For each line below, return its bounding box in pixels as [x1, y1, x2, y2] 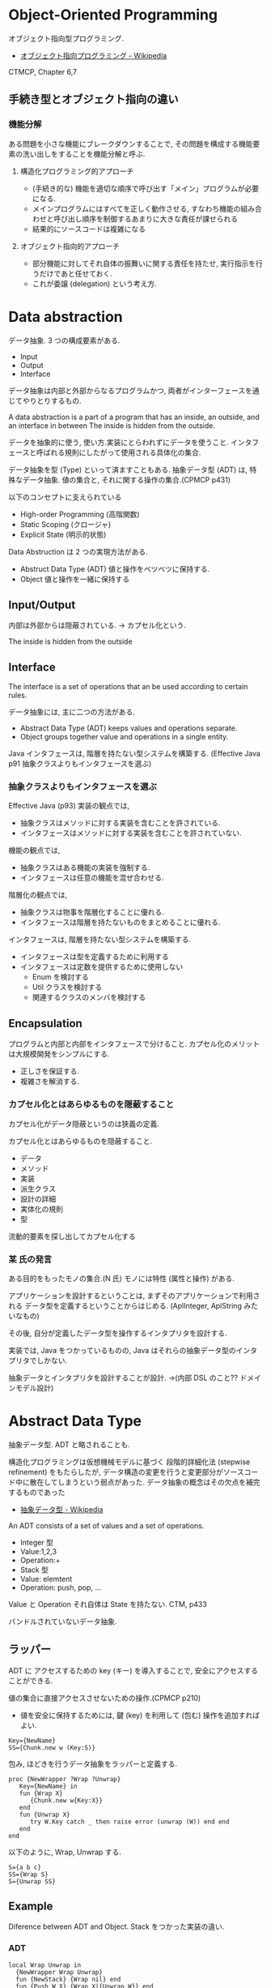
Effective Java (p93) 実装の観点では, [8, 801, 129, 811]
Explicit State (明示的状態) [19, 529, 107, 539]
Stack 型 [19, 1565, 49, 1575]
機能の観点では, [8, 846, 61, 855]
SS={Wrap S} [8, 1870, 49, 1879]
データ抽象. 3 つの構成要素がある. [8, 335, 121, 345]
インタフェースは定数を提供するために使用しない [19, 962, 184, 972]
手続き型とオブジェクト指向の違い [8, 92, 179, 106]
